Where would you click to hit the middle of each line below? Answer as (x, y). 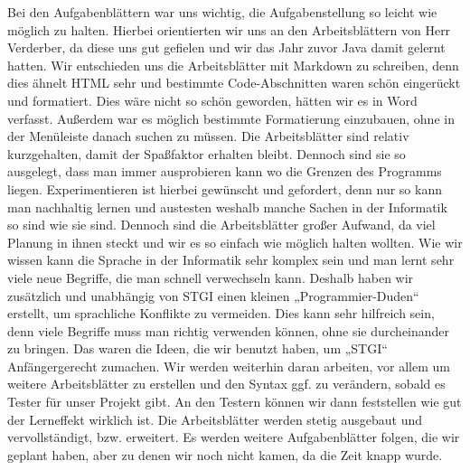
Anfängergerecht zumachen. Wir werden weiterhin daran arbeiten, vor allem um (229, 366)
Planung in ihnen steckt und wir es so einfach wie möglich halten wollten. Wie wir (235, 242)
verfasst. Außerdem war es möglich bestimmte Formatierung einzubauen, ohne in (231, 118)
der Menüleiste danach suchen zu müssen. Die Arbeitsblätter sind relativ (208, 136)
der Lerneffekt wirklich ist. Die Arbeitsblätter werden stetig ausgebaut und (215, 419)
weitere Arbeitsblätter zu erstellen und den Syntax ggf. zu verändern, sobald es (226, 384)
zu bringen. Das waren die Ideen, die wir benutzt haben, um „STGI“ (197, 348)
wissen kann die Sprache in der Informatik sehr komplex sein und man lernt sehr (231, 260)
